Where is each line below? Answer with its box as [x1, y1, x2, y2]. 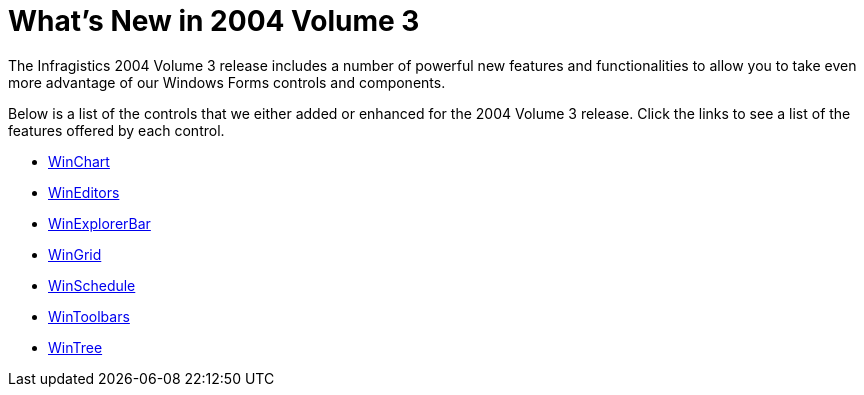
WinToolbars [48, 307, 130, 325]
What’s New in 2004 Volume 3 [8, 4, 420, 38]
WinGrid [48, 245, 102, 263]
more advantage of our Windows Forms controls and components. [8, 73, 446, 91]
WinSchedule [48, 276, 136, 294]
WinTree [48, 338, 103, 356]
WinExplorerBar [48, 214, 151, 232]
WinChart [48, 152, 110, 170]
